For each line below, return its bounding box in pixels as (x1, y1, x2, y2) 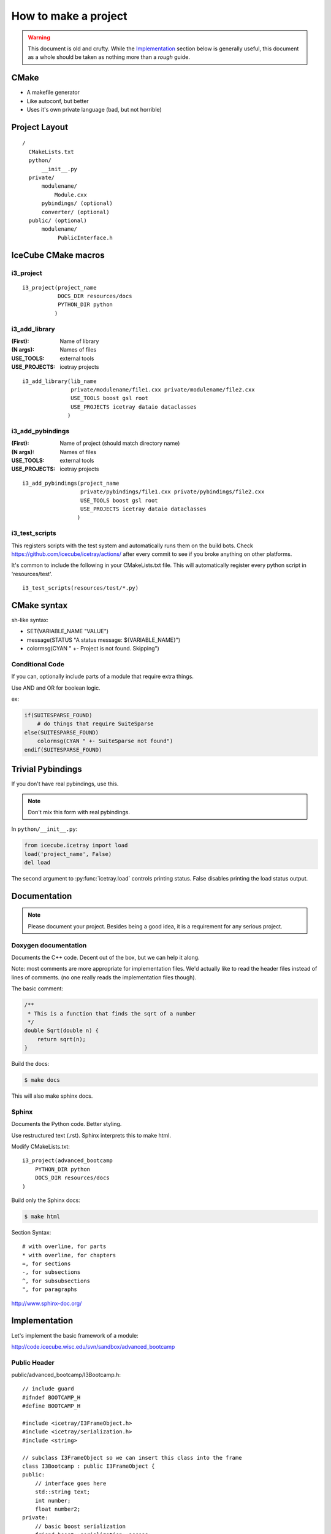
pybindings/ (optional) (41, 200, 113, 207)
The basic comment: (11, 985, 64, 992)
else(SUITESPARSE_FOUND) (24, 729, 99, 736)
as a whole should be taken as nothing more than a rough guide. (28, 53, 190, 61)
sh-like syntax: (11, 617, 49, 623)
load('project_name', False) (24, 850, 112, 857)
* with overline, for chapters (22, 1252, 116, 1258)
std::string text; (34, 1489, 91, 1495)
